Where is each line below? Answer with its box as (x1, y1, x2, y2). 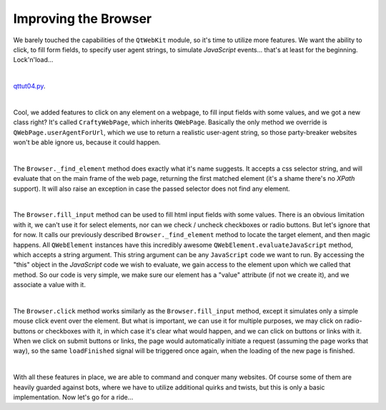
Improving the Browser (13, 11, 152, 26)
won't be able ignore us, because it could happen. (13, 138, 161, 146)
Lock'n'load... (13, 56, 54, 64)
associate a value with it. (13, 281, 86, 289)
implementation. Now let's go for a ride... (13, 393, 134, 401)
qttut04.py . (13, 82, 46, 91)
